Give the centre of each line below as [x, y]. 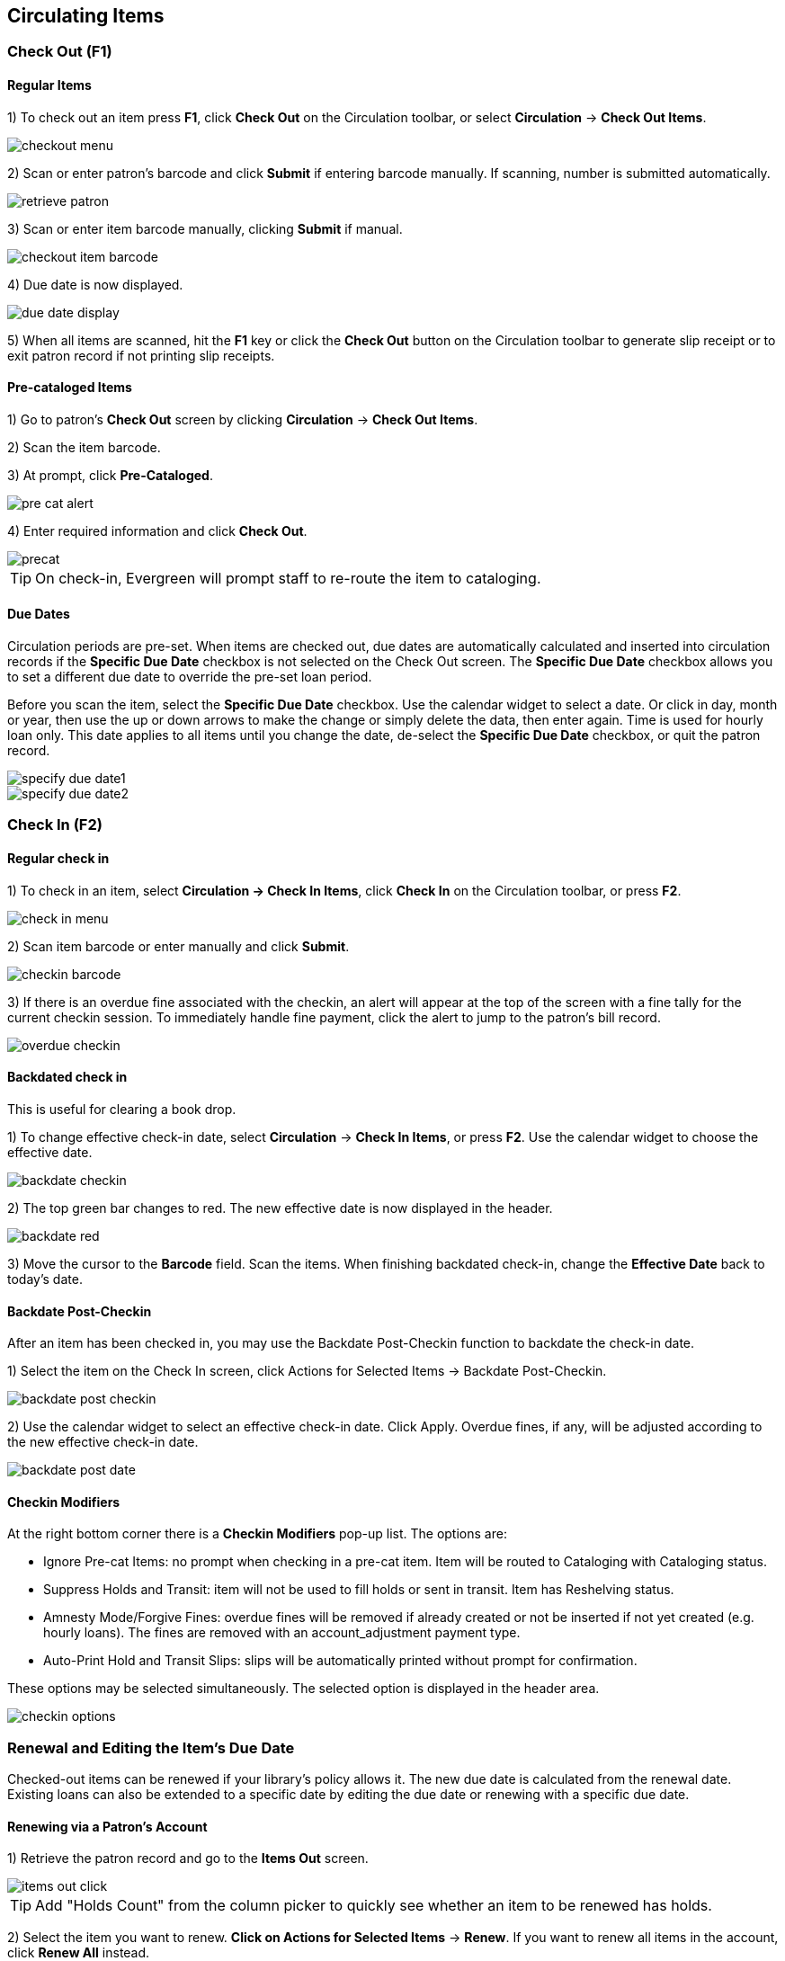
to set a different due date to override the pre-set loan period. [190, 677]
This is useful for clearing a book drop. [122, 1109]
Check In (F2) [55, 825]
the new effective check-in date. [103, 1442]
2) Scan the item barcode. [84, 447]
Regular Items [49, 85]
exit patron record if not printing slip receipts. [141, 355]
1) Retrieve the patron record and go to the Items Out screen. [188, 1858]
